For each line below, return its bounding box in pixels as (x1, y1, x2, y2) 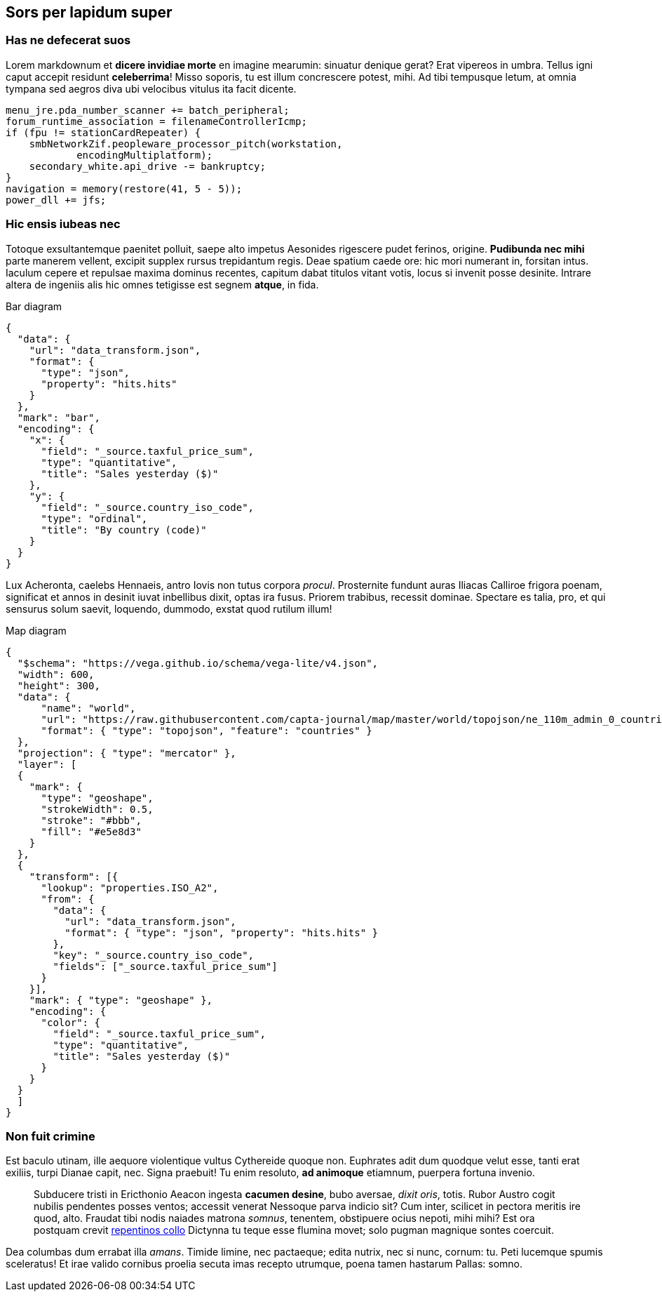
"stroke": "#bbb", (41, 814, 142, 826)
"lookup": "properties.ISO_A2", (41, 882, 219, 893)
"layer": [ (17, 758, 77, 770)
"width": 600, (17, 668, 95, 680)
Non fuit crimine (6, 1129, 95, 1143)
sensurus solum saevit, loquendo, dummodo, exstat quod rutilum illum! (6, 602, 332, 615)
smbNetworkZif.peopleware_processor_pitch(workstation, (29, 138, 343, 149)
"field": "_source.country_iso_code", (41, 501, 255, 513)
